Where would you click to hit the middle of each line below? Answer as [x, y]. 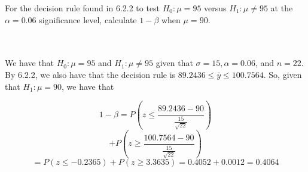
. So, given [283, 74]
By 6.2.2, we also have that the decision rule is [90, 74]
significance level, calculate [88, 19]
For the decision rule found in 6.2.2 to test [83, 8]
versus [215, 8]
